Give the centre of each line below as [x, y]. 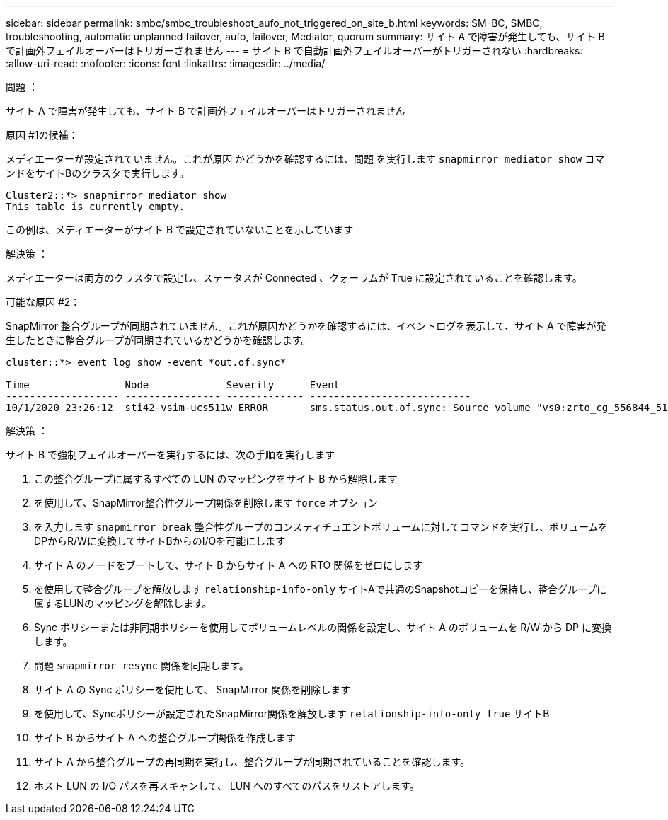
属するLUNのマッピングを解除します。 [123, 603]
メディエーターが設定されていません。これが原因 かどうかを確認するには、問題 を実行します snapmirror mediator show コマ [305, 159]
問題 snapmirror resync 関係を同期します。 [142, 665]
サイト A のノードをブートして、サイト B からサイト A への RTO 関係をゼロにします [229, 565]
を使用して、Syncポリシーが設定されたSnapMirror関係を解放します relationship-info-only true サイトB [292, 714]
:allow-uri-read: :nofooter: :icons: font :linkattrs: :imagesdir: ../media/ [166, 63]
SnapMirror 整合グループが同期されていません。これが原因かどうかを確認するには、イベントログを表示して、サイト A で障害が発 [306, 326]
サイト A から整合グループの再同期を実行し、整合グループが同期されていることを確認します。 [252, 762]
